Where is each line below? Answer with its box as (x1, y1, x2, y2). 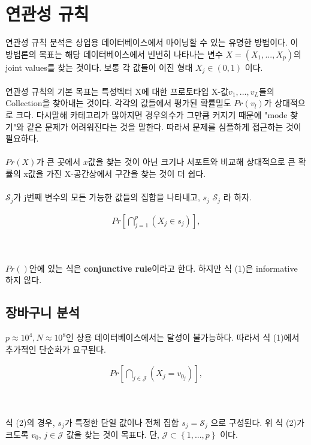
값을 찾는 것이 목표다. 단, (66, 428, 159, 441)
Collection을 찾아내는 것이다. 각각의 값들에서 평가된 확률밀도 (5, 97, 231, 109)
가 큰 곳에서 (36, 155, 81, 168)
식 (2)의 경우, (5, 416, 55, 428)
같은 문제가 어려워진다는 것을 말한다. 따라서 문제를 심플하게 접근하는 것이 (26, 120, 301, 133)
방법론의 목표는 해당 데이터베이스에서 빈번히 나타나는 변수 (5, 47, 223, 60)
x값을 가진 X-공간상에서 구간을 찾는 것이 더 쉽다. (23, 167, 206, 179)
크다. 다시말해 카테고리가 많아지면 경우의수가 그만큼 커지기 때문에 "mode (16, 108, 288, 121)
